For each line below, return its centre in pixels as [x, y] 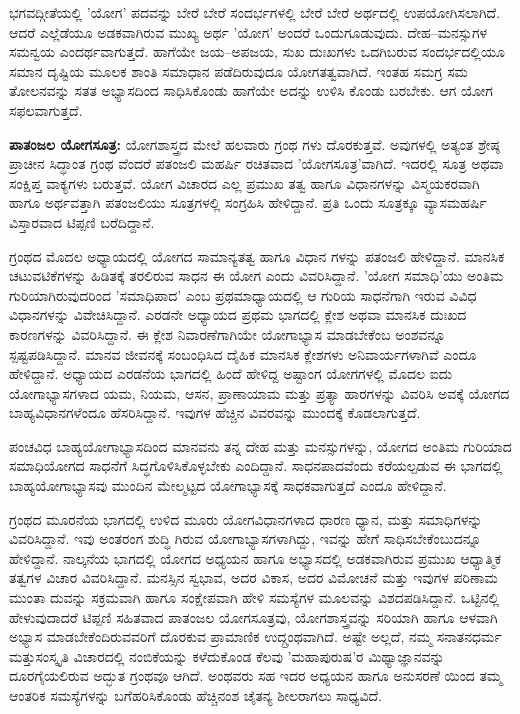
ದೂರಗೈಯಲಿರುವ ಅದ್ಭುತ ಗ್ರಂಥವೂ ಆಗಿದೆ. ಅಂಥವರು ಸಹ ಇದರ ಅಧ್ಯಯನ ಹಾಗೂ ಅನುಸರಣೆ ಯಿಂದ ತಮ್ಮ [256, 675]
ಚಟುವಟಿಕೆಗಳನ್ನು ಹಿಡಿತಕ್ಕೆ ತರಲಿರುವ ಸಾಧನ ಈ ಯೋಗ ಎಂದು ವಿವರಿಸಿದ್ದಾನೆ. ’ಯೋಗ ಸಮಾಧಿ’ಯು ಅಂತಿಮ [256, 275]
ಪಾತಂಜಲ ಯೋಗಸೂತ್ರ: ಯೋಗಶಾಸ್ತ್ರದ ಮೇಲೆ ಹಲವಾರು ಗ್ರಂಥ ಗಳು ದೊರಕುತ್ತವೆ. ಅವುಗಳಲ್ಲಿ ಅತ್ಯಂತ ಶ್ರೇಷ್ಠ [254, 143]
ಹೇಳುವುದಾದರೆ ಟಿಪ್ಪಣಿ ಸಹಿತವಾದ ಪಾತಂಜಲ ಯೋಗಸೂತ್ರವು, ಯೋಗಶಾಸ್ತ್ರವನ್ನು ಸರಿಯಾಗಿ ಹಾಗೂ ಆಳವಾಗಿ [253, 616]
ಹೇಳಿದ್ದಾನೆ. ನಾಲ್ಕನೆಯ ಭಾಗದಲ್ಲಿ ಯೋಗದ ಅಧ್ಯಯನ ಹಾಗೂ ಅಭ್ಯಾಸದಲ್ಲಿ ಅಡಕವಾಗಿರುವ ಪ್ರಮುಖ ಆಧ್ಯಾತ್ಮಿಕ [255, 557]
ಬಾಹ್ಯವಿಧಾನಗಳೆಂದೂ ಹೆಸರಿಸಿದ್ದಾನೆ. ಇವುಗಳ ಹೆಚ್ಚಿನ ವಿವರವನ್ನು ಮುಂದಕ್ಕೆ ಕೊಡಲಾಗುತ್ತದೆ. [215, 412]
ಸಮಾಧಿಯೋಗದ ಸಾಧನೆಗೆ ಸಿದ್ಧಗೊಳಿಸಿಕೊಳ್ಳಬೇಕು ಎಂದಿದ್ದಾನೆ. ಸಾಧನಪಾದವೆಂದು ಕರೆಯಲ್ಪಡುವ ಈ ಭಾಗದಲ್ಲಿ [256, 465]
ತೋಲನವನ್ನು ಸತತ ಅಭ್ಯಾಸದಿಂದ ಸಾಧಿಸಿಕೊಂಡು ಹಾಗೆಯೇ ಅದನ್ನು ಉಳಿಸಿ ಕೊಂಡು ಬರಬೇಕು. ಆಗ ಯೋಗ [251, 90]
